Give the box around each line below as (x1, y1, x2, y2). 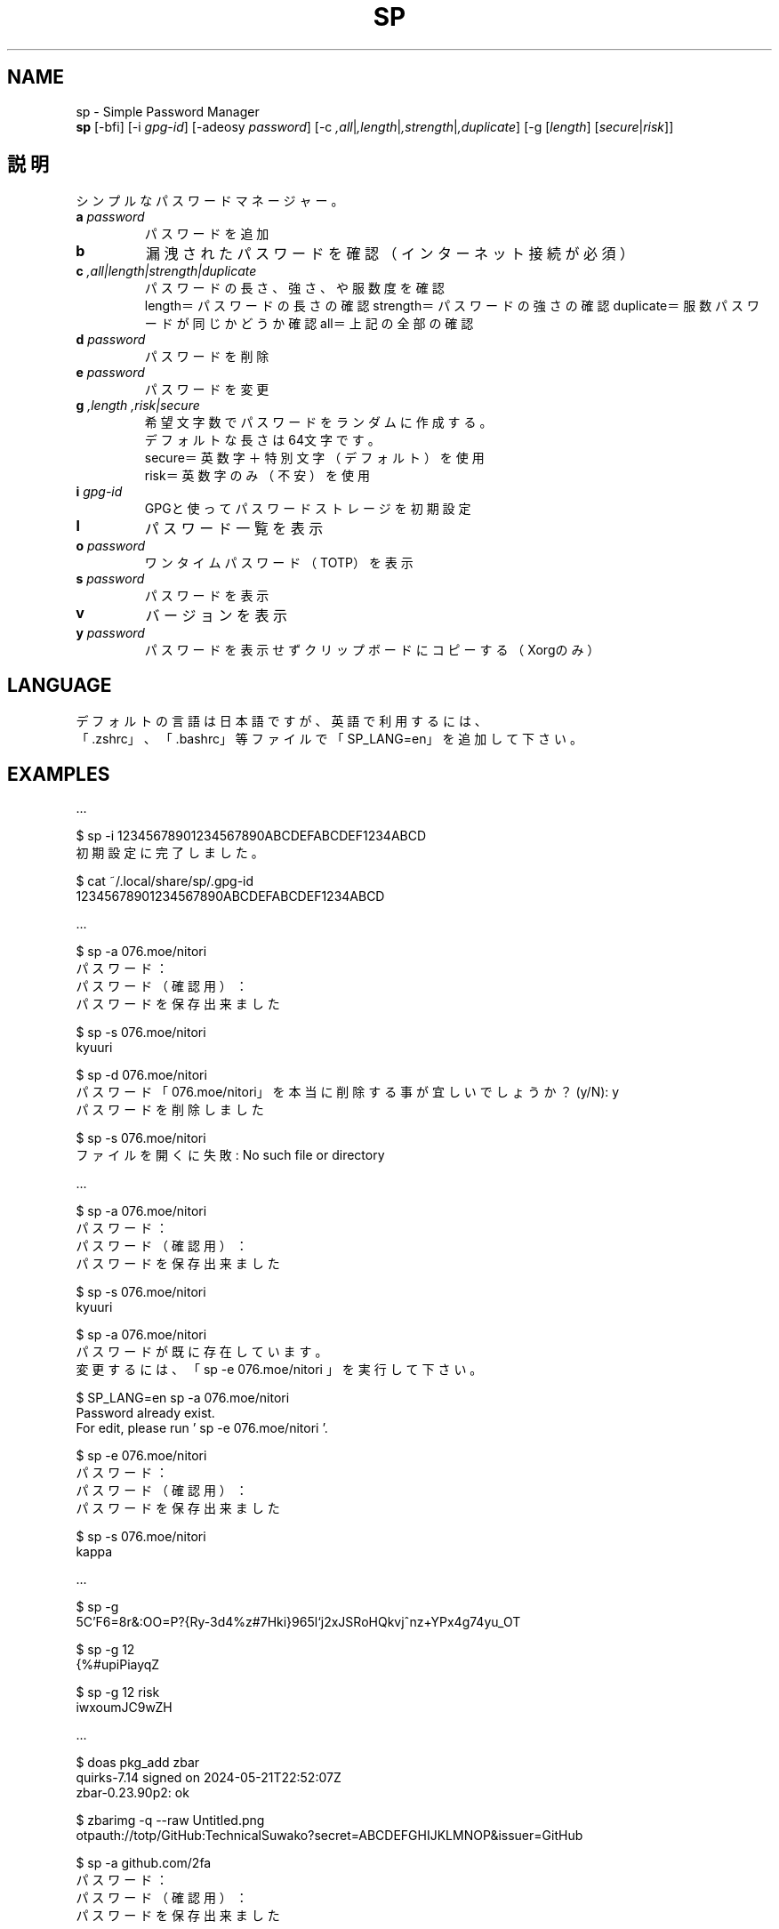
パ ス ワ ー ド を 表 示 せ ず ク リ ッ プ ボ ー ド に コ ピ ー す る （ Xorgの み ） (144, 642, 600, 658)
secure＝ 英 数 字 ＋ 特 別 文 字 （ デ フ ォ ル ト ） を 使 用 (144, 450, 485, 466)
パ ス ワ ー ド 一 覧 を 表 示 (144, 519, 324, 538)
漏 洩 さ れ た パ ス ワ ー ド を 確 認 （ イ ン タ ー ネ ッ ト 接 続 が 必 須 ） (146, 245, 635, 263)
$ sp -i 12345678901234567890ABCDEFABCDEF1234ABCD (76, 828, 427, 844)
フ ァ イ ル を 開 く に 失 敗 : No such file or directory (76, 1147, 385, 1163)
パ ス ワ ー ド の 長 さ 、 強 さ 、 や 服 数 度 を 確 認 (144, 280, 445, 296)
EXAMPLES (7, 762, 110, 785)
